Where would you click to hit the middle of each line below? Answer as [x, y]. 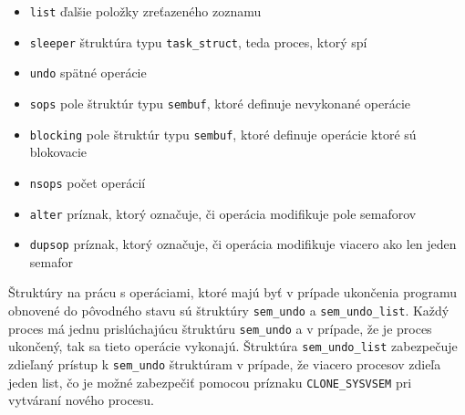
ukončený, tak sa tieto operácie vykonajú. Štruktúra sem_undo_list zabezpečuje [233, 346]
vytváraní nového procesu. [82, 400]
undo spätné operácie [88, 73]
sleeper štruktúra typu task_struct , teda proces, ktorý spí [198, 41]
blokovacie [58, 152]
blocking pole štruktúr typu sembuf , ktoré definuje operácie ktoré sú [223, 134]
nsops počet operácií [88, 182]
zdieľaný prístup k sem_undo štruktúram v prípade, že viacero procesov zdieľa [225, 364]
